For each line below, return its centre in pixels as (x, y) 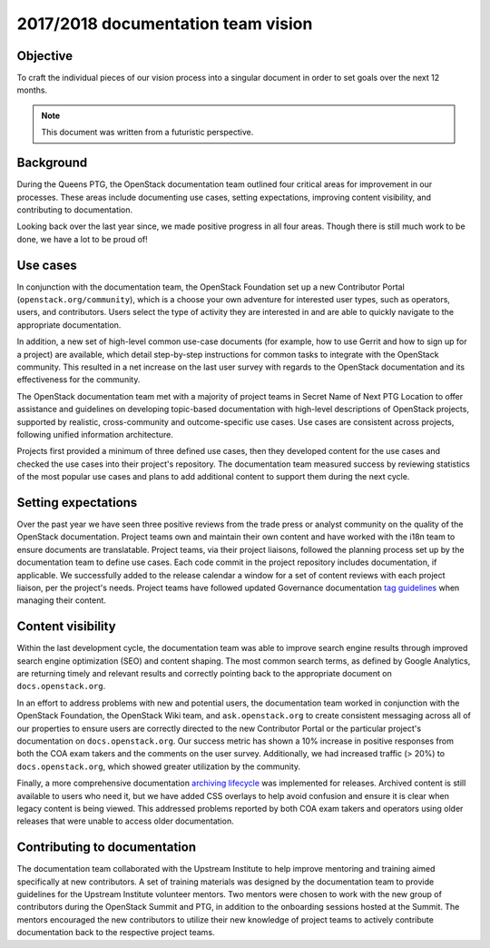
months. (32, 90)
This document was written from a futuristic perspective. (147, 133)
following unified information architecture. (95, 434)
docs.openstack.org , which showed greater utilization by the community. (159, 766)
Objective (45, 56)
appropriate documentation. (69, 325)
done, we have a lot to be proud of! (83, 239)
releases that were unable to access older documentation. (126, 821)
